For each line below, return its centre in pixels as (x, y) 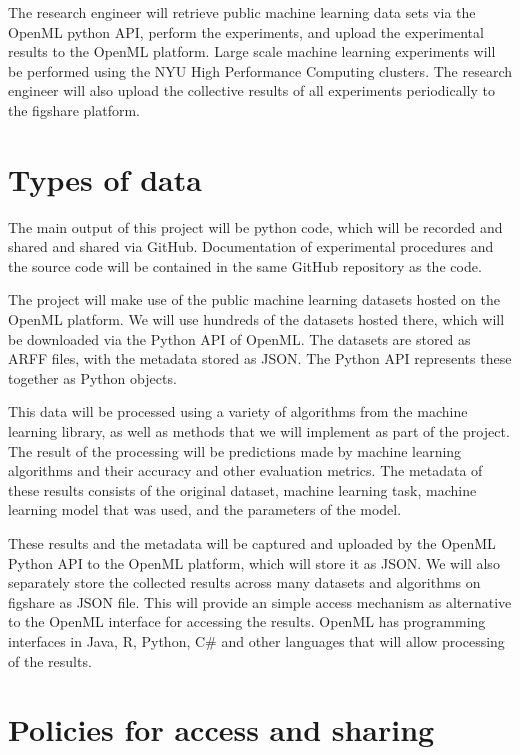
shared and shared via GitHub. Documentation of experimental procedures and (251, 246)
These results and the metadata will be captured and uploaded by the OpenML (252, 543)
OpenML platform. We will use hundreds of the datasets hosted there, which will (256, 319)
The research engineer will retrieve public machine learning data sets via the (242, 12)
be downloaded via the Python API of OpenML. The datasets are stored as (239, 338)
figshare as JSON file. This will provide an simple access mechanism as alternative (260, 601)
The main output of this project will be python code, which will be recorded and (255, 226)
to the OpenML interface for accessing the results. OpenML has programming (247, 621)
